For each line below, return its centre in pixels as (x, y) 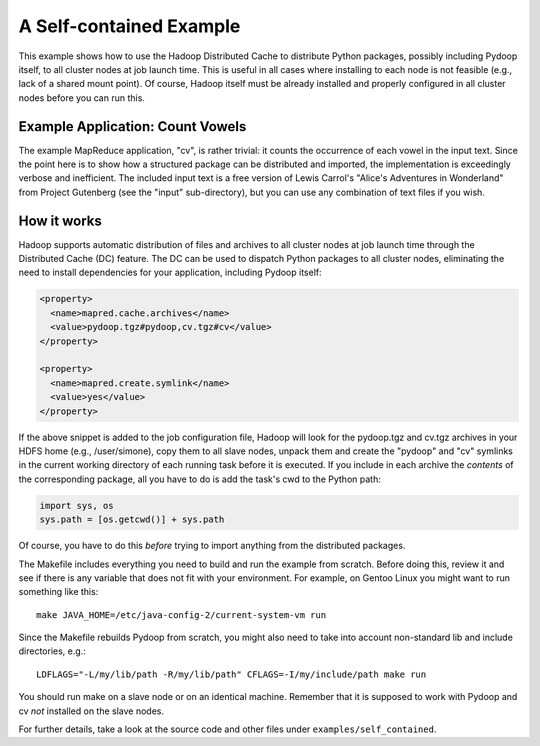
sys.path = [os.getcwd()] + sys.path (132, 519)
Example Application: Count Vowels (132, 126)
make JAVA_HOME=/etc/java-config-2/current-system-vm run (181, 614)
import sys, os (76, 505)
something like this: (58, 592)
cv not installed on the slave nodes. (91, 711)
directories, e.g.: (52, 651)
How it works (60, 220)
